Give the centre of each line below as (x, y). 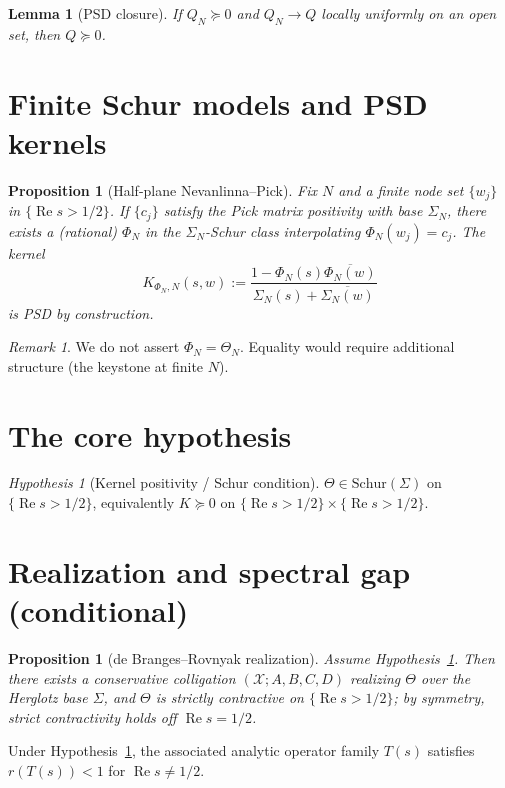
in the (163, 230)
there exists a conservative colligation (122, 677)
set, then (34, 33)
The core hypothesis (150, 434)
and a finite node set (401, 189)
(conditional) (98, 610)
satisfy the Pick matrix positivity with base (293, 210)
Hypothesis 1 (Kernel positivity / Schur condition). (164, 482)
